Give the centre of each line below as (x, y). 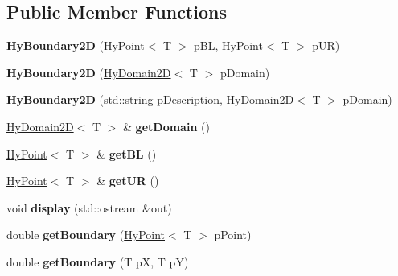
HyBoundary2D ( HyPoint (76, 45)
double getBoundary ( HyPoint (86, 235)
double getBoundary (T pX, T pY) (98, 261)
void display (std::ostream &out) (89, 207)
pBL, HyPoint (228, 45)
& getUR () (128, 181)
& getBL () (127, 153)
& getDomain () (166, 126)
